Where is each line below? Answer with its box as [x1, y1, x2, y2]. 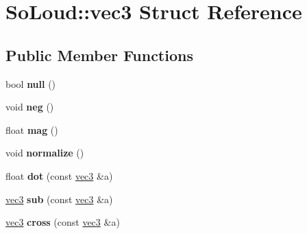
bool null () [5, 76, 56, 91]
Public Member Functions [5, 44, 193, 65]
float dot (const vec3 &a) [5, 168, 113, 183]
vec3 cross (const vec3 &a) [5, 215, 120, 229]
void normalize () [5, 145, 84, 160]
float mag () [5, 122, 58, 137]
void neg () [5, 100, 54, 114]
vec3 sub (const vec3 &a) [5, 191, 113, 206]
